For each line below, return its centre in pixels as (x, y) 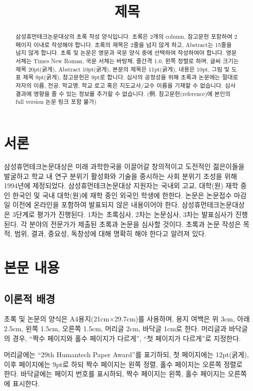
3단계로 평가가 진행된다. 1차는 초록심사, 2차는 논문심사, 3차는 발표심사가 (123, 214)
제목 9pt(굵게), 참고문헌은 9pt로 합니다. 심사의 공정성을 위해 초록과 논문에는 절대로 (130, 77)
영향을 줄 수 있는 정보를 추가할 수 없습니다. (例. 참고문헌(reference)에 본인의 (132, 93)
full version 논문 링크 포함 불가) (56, 102)
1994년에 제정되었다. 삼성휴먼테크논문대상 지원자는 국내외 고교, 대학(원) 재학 (121, 185)
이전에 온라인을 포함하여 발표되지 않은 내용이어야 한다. (96, 205)
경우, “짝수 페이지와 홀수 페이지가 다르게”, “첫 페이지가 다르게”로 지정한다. (127, 338)
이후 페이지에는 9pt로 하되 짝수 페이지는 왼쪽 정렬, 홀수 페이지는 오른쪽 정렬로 (123, 364)
